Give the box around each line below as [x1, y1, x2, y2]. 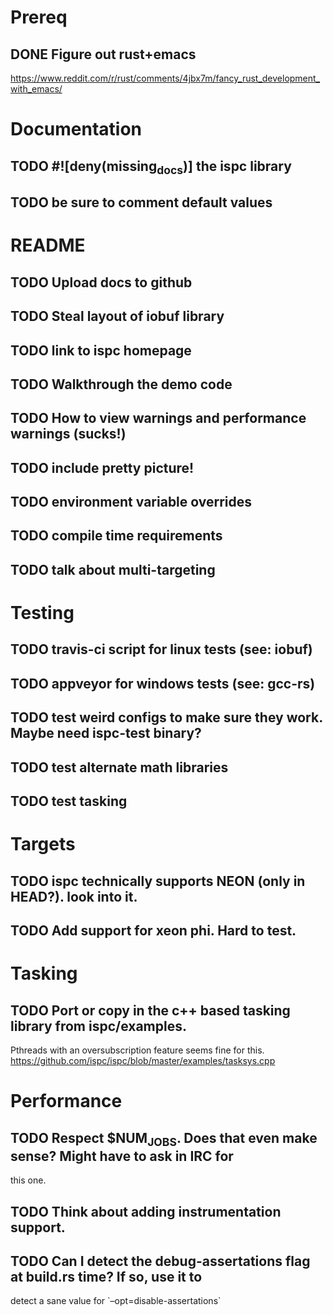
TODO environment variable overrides [10, 494, 253, 511]
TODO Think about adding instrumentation [10, 1203, 282, 1220]
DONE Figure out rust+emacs [10, 46, 197, 63]
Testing [10, 602, 75, 625]
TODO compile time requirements [10, 527, 223, 545]
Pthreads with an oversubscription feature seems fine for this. [10, 1044, 265, 1056]
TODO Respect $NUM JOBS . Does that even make [10, 1129, 318, 1149]
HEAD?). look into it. [10, 888, 138, 905]
